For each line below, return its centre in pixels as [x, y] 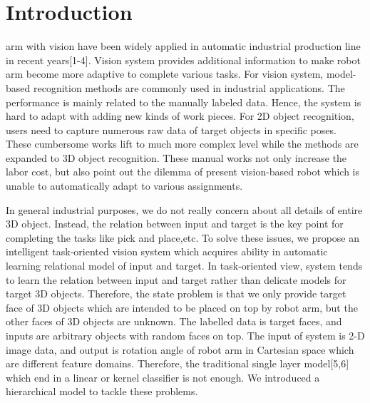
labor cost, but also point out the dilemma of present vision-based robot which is [183, 172]
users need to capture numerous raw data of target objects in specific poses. [171, 129]
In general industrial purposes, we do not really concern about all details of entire [184, 209]
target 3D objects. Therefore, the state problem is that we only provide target [176, 294]
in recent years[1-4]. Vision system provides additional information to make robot [183, 60]
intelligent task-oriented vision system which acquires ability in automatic [167, 251]
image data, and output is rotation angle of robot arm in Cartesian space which [180, 349]
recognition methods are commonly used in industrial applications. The [189, 87]
